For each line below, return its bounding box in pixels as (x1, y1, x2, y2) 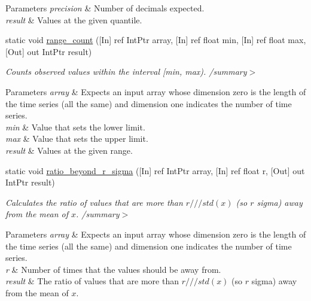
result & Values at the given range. (5, 144, 133, 156)
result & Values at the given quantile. (5, 13, 142, 26)
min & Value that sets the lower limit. (5, 120, 145, 133)
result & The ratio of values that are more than (5, 275, 179, 287)
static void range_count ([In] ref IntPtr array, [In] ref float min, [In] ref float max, (5, 34, 306, 46)
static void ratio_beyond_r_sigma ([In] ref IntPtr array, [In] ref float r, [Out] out (5, 164, 305, 177)
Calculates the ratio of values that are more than (5, 196, 183, 208)
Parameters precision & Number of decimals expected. (5, 2, 205, 14)
